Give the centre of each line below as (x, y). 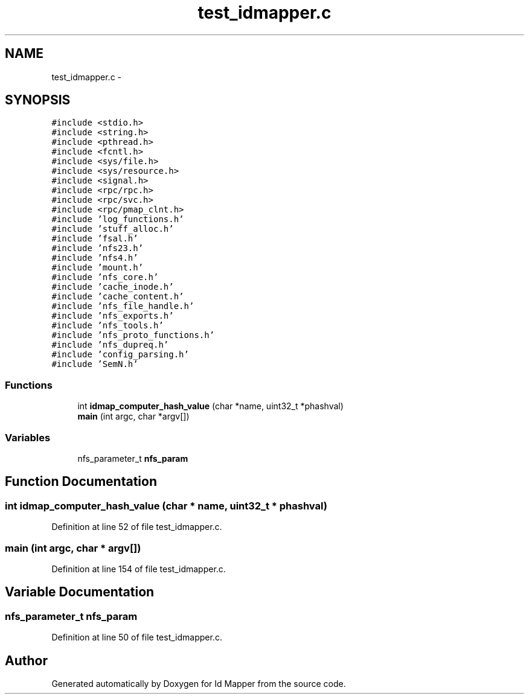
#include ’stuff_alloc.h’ (113, 229)
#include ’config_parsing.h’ (120, 355)
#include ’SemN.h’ (95, 364)
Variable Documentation (80, 592)
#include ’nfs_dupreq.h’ (110, 345)
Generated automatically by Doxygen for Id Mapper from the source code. (199, 683)
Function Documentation (81, 482)
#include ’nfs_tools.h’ (107, 326)
